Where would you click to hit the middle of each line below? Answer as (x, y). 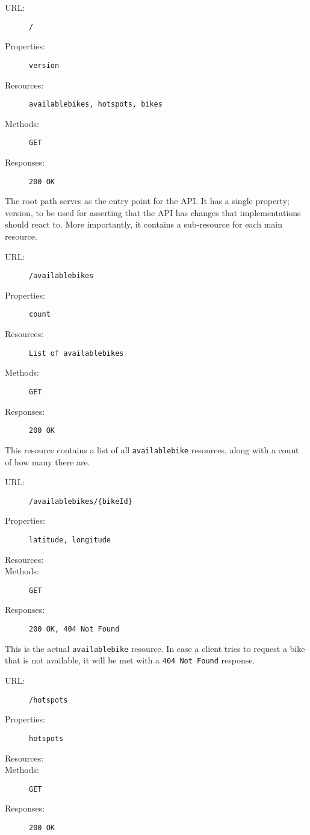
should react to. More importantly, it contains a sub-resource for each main (144, 224)
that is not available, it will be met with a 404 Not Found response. (130, 660)
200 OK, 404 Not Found (74, 629)
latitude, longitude (70, 540)
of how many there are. (48, 461)
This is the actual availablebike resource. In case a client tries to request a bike (155, 648)
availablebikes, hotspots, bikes (96, 104)
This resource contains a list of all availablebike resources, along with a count (152, 449)
